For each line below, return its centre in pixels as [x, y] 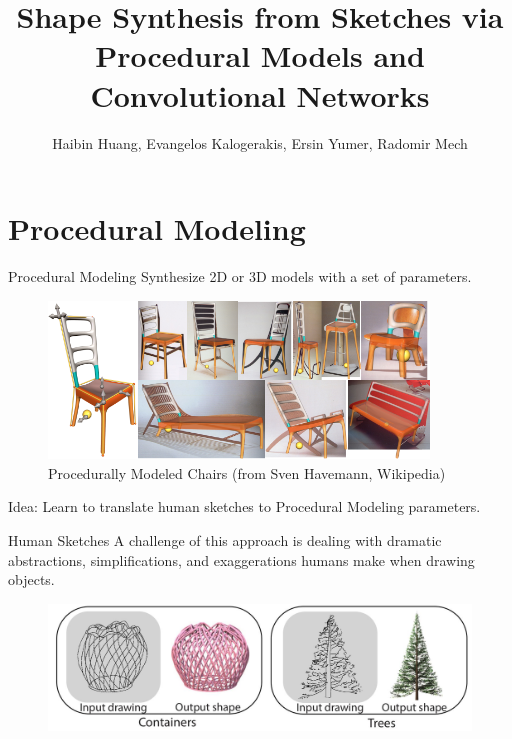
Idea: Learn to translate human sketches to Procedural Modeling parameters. [244, 506]
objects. [31, 579]
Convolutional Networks [260, 94]
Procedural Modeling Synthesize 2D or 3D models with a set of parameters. [240, 276]
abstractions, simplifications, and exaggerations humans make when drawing [241, 559]
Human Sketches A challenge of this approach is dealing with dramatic [225, 539]
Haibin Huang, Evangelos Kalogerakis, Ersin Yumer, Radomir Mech [260, 142]
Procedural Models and [260, 55]
